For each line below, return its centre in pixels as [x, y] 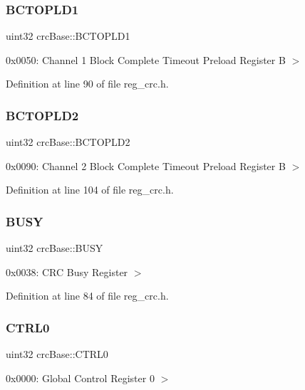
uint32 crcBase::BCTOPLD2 [68, 142]
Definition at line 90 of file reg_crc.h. [87, 84]
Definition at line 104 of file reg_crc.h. [90, 190]
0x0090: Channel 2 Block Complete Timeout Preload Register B [146, 165]
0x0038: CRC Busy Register [67, 272]
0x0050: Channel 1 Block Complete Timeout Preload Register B [146, 59]
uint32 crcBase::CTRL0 [57, 354]
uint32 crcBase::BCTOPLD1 [68, 36]
